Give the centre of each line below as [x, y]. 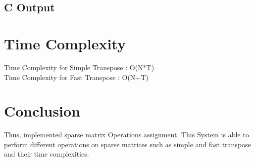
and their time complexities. [47, 154]
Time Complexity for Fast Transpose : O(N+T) [76, 77]
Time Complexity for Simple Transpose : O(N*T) [79, 67]
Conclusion [42, 111]
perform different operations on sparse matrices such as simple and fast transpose [127, 144]
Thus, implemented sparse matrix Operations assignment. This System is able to [127, 135]
